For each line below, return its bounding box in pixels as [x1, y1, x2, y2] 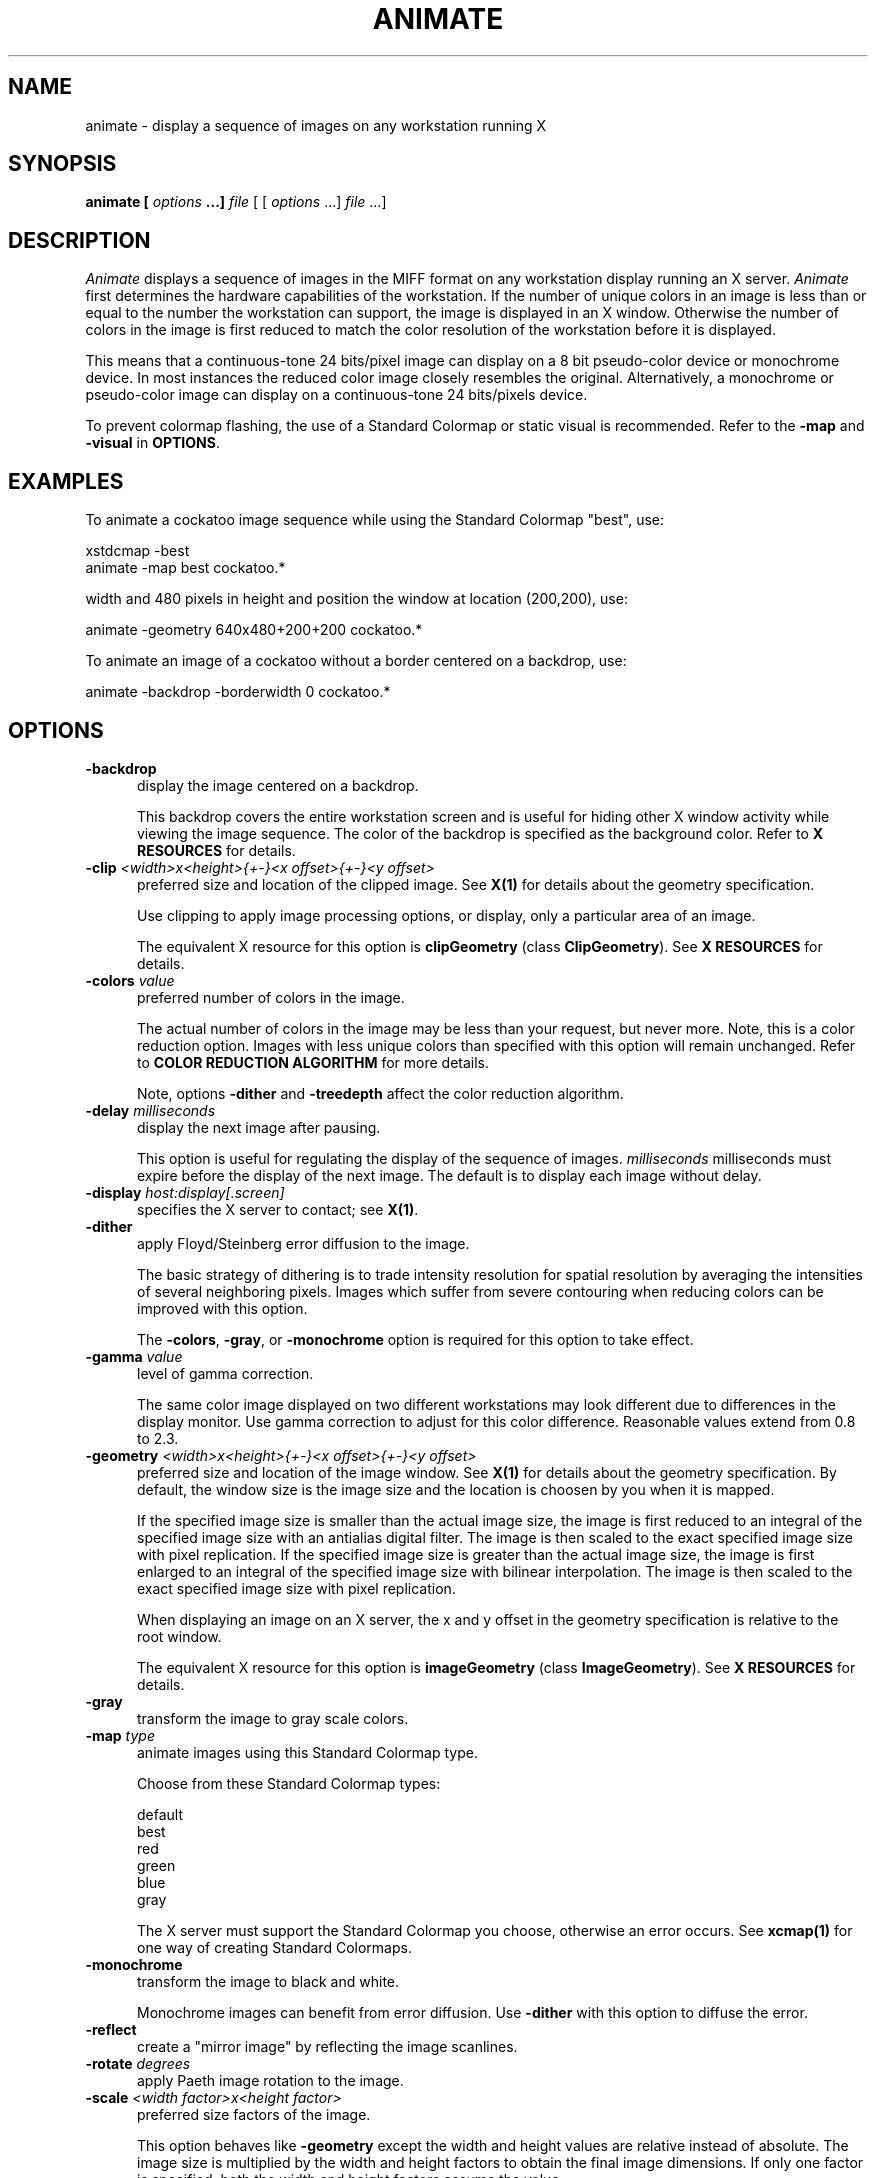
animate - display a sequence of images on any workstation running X [85, 116, 546, 134]
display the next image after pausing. [137, 1118, 381, 1136]
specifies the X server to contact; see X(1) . [137, 1200, 419, 1218]
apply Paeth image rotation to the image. [137, 2071, 404, 2089]
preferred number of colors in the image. [137, 988, 405, 1006]
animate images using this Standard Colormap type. [137, 1743, 478, 1761]
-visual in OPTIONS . [85, 434, 220, 452]
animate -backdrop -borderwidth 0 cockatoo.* [85, 683, 391, 701]
